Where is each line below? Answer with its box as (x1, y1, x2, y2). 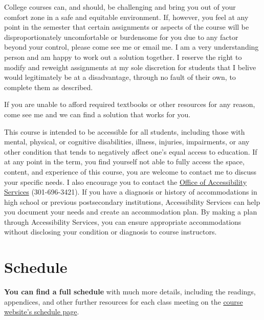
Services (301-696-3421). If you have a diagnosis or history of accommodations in (4, 186, 257, 197)
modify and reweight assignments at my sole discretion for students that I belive (4, 61, 256, 72)
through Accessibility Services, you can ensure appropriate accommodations (4, 216, 241, 227)
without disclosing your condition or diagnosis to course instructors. (4, 226, 217, 237)
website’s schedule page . (4, 306, 79, 317)
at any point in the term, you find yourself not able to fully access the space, (4, 156, 245, 167)
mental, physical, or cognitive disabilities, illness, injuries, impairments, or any (4, 136, 250, 147)
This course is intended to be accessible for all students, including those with (4, 126, 245, 137)
